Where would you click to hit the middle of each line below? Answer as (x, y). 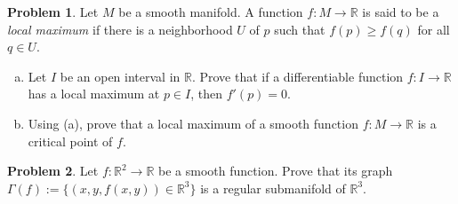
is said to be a (401, 12)
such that (300, 29)
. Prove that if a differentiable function (297, 76)
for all (434, 29)
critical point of (70, 141)
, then (207, 94)
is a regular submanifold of (273, 188)
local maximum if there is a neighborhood (120, 29)
